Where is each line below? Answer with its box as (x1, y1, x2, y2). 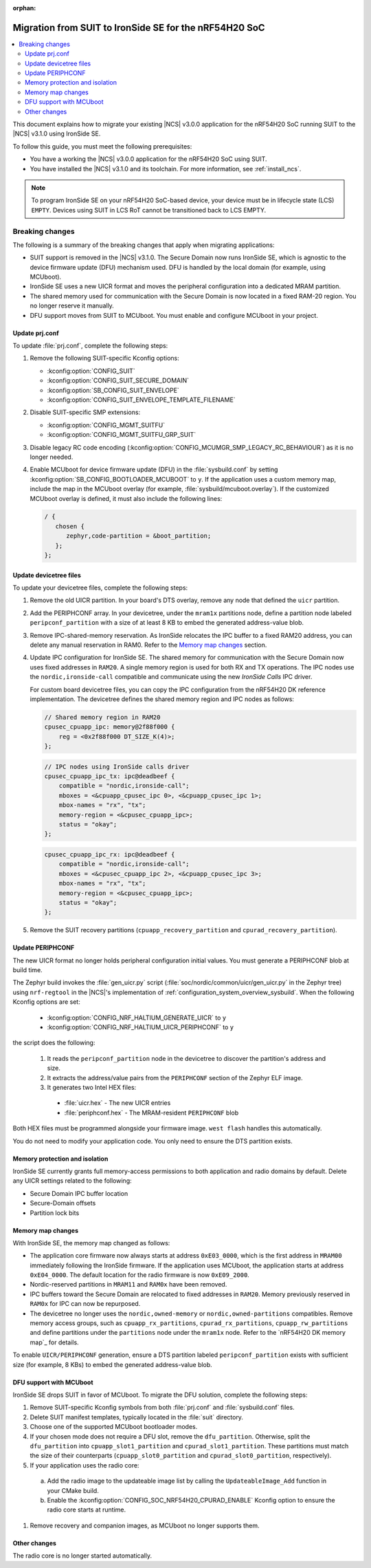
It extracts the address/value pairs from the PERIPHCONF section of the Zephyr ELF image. (47, 1073, 303, 1082)
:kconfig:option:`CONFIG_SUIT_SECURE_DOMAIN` (47, 376, 189, 385)
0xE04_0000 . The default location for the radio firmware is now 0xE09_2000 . (30, 1271, 250, 1279)
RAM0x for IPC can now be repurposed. (30, 1300, 141, 1308)
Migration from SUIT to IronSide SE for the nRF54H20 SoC (12, 21, 265, 34)
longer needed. (30, 453, 74, 461)
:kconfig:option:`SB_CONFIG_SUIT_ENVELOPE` (47, 386, 180, 394)
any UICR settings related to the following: (12, 1177, 132, 1185)
